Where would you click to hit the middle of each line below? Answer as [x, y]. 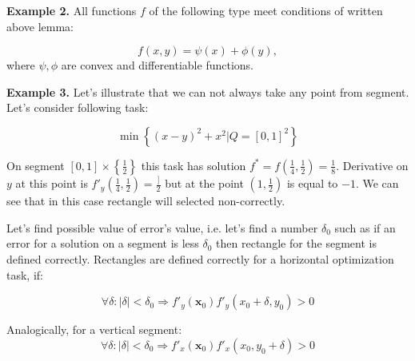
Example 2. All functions [72, 10]
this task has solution [194, 165]
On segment [36, 165]
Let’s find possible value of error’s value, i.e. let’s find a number [162, 227]
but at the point [204, 183]
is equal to [312, 183]
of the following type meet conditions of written [266, 10]
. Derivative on [372, 165]
